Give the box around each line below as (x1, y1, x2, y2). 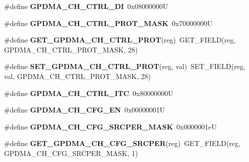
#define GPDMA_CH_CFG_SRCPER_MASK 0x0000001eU (4, 121, 217, 131)
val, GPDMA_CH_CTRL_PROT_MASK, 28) (4, 70, 151, 81)
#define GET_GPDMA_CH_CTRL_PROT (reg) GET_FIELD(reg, (4, 34, 236, 45)
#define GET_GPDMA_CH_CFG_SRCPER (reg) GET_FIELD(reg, (4, 138, 240, 148)
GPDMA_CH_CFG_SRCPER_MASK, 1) (4, 147, 138, 158)
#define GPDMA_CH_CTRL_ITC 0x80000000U (4, 87, 173, 98)
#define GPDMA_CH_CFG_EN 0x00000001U (4, 104, 165, 115)
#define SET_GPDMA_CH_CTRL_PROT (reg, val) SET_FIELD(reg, (4, 61, 245, 71)
